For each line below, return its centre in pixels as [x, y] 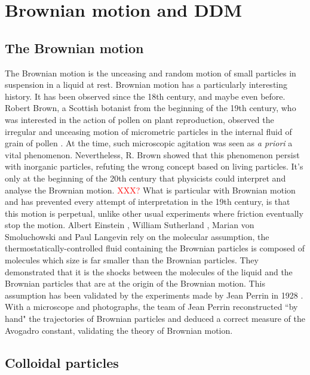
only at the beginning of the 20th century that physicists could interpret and [145, 178]
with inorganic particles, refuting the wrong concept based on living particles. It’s [154, 166]
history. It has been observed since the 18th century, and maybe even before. [145, 96]
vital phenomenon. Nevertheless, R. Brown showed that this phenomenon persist [152, 154]
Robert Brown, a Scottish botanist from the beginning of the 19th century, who [151, 108]
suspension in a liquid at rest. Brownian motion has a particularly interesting [146, 84]
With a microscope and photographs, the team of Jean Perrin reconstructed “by [151, 307]
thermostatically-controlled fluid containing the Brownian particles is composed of [155, 248]
